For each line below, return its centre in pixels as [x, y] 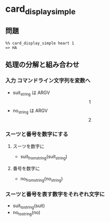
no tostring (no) [27, 213]
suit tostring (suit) [29, 206]
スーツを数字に [28, 146]
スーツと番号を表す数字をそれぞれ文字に [55, 194]
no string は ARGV [30, 111]
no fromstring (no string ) [41, 179]
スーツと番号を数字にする [37, 134]
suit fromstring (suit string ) [44, 157]
